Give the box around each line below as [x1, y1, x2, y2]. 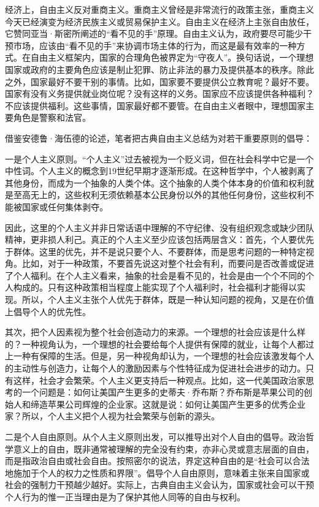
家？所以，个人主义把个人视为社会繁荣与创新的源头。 [5, 410, 220, 422]
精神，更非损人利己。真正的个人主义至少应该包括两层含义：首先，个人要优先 [5, 233, 314, 246]
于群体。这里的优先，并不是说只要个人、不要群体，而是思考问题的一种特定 [5, 245, 306, 257]
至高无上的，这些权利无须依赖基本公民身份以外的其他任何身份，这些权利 [13, 188, 306, 201]
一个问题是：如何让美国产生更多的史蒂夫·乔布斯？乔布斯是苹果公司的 [21, 386, 304, 398]
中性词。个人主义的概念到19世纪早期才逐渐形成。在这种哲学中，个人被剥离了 [5, 164, 314, 177]
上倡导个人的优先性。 [5, 305, 91, 318]
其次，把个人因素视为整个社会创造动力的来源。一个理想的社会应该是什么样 [5, 326, 306, 338]
